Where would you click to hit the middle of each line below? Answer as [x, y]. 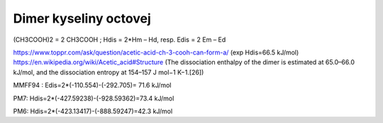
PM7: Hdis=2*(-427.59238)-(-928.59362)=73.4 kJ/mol [94, 98]
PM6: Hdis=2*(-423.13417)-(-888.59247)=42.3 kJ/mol [93, 111]
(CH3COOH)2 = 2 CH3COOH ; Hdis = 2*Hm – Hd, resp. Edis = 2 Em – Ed [120, 40]
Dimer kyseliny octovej [82, 18]
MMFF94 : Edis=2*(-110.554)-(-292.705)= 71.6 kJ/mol [92, 86]
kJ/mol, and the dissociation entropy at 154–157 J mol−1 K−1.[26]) [109, 72]
